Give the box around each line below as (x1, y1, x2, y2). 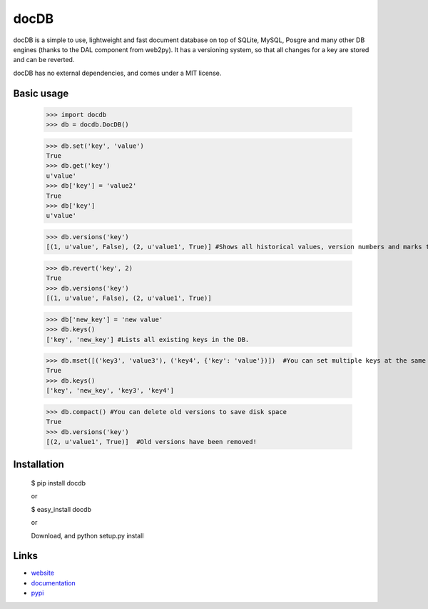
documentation (31, 578, 76, 587)
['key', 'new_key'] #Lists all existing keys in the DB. (46, 336, 250, 343)
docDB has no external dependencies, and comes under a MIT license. (13, 69, 222, 77)
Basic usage (13, 87, 69, 99)
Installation (13, 458, 64, 470)
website (31, 568, 55, 578)
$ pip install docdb (31, 479, 86, 487)
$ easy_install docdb (31, 505, 92, 513)
